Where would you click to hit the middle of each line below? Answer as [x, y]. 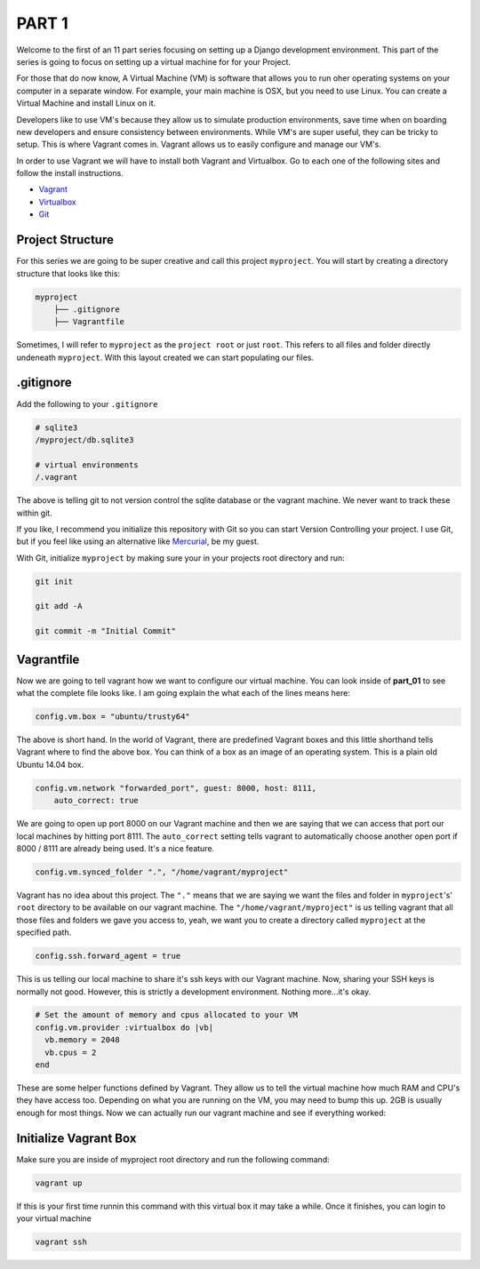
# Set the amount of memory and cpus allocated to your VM [166, 1015]
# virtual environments [87, 465]
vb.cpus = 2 [71, 1052]
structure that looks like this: [68, 273]
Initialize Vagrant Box [76, 1138]
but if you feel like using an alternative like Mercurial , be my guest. [138, 541]
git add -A [59, 606]
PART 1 [42, 23]
